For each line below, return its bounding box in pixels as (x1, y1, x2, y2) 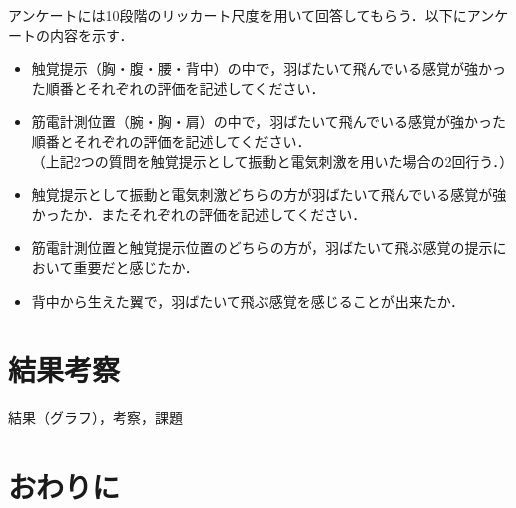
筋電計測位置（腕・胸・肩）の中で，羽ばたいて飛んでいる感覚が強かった (31, 111, 507, 132)
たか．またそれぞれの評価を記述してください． (59, 203, 367, 224)
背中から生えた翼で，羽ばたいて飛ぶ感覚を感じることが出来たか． (31, 290, 465, 311)
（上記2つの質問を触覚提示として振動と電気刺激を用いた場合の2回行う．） (31, 150, 514, 171)
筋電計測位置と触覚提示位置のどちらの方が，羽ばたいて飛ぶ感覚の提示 (31, 237, 493, 258)
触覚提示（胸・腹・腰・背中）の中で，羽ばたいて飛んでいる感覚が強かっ (31, 58, 507, 79)
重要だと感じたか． (73, 256, 199, 277)
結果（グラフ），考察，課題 (8, 407, 183, 428)
